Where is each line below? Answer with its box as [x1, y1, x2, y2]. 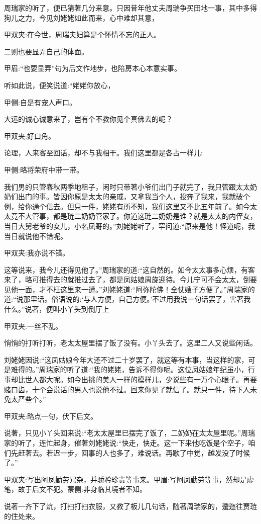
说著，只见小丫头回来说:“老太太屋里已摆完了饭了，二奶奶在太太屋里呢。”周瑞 [4, 427, 255, 438]
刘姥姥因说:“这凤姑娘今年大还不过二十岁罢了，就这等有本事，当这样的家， [4, 354, 248, 365]
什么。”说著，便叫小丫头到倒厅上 [4, 304, 109, 314]
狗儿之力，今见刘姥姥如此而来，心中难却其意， [4, 12, 159, 23]
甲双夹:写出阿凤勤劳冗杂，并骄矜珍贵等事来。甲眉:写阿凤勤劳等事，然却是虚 [4, 474, 254, 484]
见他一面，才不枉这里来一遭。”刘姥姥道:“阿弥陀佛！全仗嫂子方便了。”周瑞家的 [4, 284, 255, 294]
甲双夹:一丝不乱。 [4, 320, 62, 331]
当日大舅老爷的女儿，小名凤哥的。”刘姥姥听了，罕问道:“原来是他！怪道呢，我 [4, 220, 255, 231]
